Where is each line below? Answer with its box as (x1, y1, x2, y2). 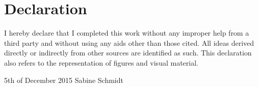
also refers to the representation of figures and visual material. (4, 57, 198, 68)
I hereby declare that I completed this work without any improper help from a (4, 27, 249, 38)
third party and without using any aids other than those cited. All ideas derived (4, 37, 254, 48)
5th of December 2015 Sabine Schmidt (4, 74, 123, 85)
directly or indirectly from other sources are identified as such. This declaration (4, 47, 252, 58)
